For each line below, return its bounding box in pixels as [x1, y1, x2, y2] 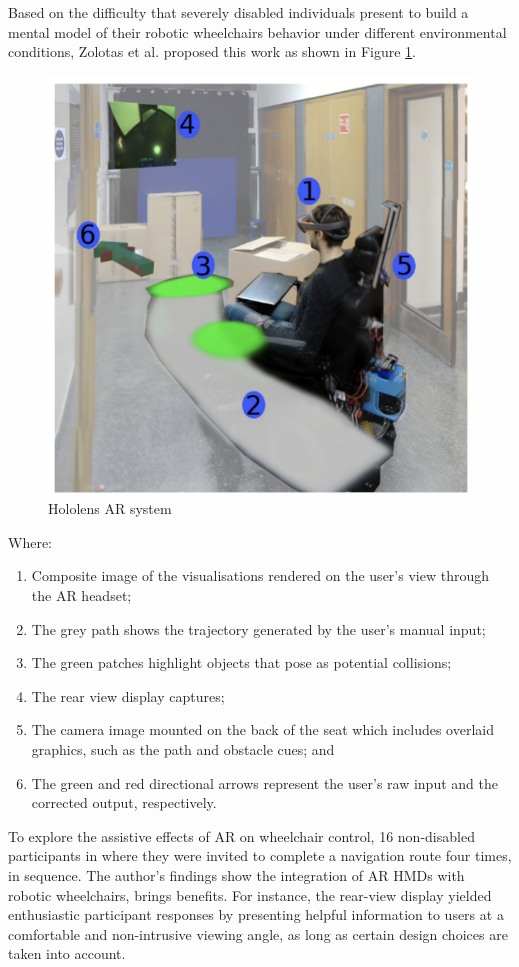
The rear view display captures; [31, 685, 225, 706]
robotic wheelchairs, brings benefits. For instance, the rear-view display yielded [8, 884, 492, 905]
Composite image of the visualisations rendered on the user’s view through [31, 565, 489, 586]
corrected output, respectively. [31, 792, 217, 813]
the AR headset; [31, 585, 132, 606]
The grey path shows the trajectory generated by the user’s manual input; [31, 618, 486, 639]
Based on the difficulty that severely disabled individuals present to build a [8, 2, 469, 22]
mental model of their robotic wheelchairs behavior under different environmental [8, 21, 507, 42]
